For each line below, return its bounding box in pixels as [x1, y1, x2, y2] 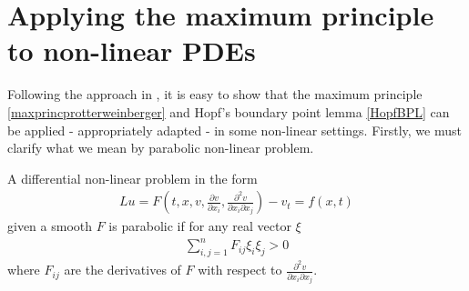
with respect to [198, 260, 282, 279]
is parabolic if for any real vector [108, 216, 291, 236]
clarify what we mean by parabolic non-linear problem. [7, 138, 314, 157]
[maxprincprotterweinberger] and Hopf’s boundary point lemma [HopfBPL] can [7, 102, 450, 121]
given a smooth [7, 216, 93, 236]
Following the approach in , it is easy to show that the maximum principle [7, 85, 423, 104]
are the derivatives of [64, 260, 181, 279]
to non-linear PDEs [7, 32, 256, 69]
